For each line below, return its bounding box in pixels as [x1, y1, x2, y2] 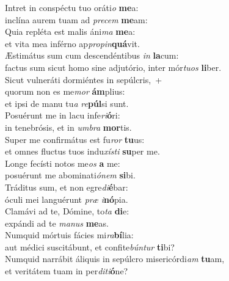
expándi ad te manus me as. [5, 216, 109, 229]
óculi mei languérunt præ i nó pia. [5, 192, 128, 205]
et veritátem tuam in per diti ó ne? [5, 265, 128, 277]
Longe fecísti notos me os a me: [5, 156, 120, 169]
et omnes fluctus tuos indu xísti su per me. [5, 145, 160, 158]
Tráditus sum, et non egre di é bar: [5, 180, 128, 193]
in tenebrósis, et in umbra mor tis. [5, 120, 132, 133]
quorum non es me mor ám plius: [5, 85, 125, 98]
